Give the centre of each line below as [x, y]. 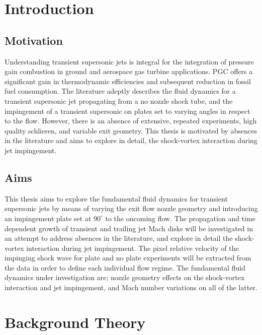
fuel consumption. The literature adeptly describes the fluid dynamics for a [120, 91]
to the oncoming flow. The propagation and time [180, 218]
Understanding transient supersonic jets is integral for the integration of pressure [129, 61]
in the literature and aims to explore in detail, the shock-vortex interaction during [131, 140]
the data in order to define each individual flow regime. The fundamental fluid [125, 267]
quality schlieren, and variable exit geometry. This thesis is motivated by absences [131, 130]
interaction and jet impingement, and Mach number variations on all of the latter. [131, 287]
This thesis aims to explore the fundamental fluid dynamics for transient [116, 198]
